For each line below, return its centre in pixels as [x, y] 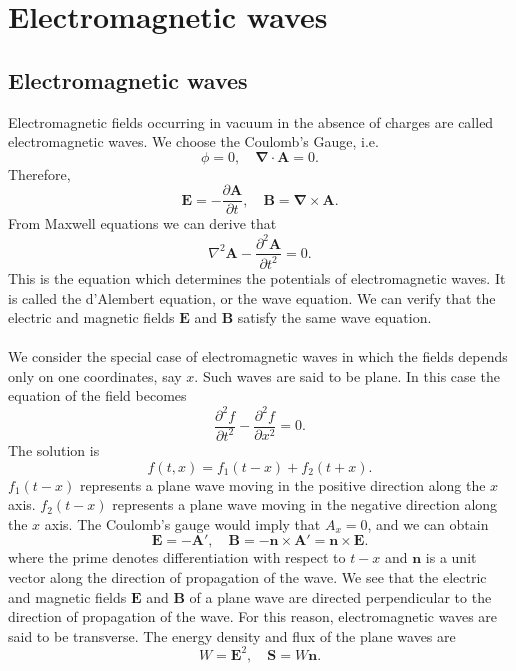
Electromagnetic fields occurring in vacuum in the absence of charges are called [251, 121]
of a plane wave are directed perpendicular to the [340, 596]
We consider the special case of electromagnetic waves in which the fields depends [258, 356]
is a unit [451, 557]
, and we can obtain [428, 523]
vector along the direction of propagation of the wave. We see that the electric [247, 576]
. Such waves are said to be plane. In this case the [347, 375]
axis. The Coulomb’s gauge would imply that [182, 523]
